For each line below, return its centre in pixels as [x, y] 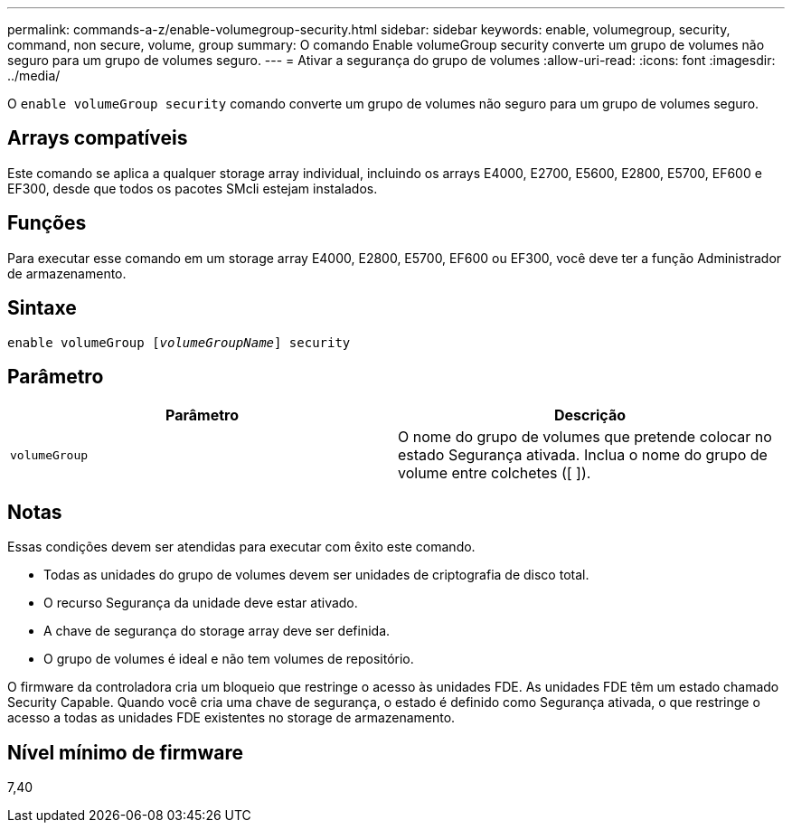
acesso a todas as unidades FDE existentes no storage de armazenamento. [231, 718]
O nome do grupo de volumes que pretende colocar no [585, 437]
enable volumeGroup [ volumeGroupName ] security [179, 342]
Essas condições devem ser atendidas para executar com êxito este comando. [241, 547]
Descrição [590, 415]
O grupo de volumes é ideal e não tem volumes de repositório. [229, 659]
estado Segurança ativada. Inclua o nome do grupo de [583, 455]
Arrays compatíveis [98, 138]
